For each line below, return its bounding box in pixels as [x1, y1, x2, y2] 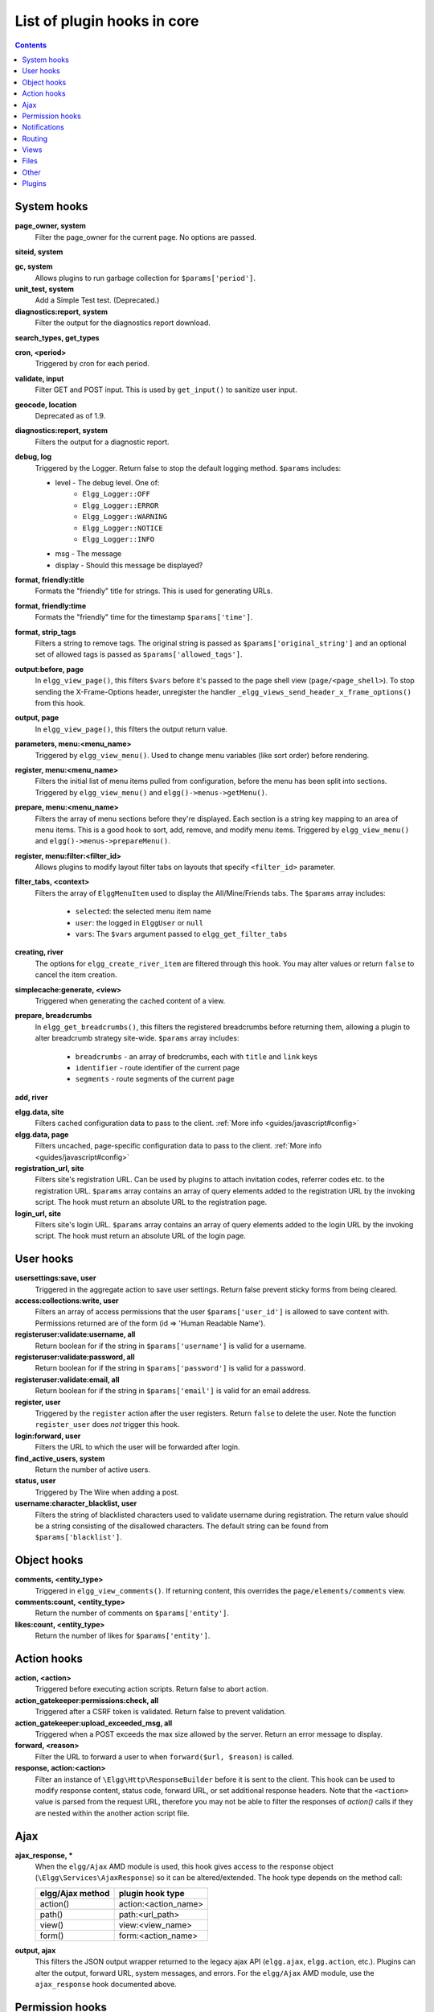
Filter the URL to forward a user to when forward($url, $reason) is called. [35, 1751, 294, 1762]
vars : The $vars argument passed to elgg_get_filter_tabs [75, 930, 288, 939]
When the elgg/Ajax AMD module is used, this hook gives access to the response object [35, 1862, 334, 1871]
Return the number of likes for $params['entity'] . [35, 1631, 211, 1641]
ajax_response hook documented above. [35, 1979, 177, 1989]
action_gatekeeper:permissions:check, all [14, 1695, 159, 1705]
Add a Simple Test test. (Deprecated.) [35, 295, 160, 305]
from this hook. [35, 698, 86, 707]
